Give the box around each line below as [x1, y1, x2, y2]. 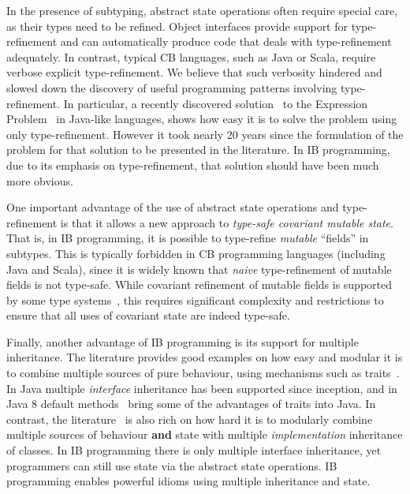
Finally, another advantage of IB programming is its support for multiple [6, 333, 359, 350]
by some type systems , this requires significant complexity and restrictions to [6, 291, 384, 308]
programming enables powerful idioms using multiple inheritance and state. [6, 473, 371, 489]
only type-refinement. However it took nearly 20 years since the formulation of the [6, 125, 404, 142]
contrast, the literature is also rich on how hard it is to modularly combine [6, 410, 373, 427]
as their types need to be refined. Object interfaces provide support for [6, 17, 348, 34]
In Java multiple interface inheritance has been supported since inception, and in [6, 380, 397, 396]
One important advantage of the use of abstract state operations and [6, 199, 339, 215]
